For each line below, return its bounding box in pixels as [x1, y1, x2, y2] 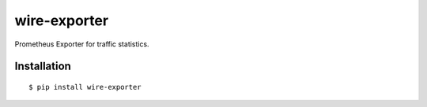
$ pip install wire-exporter [28, 83, 142, 91]
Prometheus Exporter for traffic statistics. [14, 39, 149, 49]
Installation [14, 60, 71, 73]
